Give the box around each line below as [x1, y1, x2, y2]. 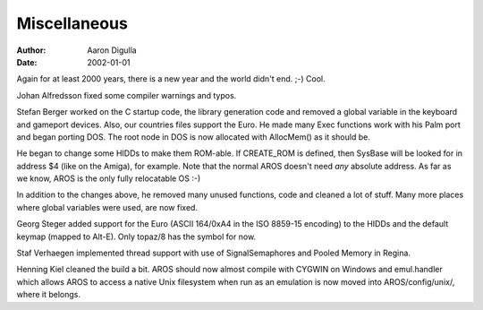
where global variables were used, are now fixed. [16, 202, 199, 212]
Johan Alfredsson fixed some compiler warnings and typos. [16, 90, 237, 100]
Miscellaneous [16, 13, 129, 33]
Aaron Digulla [87, 45, 138, 56]
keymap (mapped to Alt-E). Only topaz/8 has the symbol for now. [16, 231, 257, 242]
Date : [16, 56, 38, 67]
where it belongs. [16, 289, 80, 300]
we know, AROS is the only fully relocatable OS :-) [16, 173, 201, 184]
